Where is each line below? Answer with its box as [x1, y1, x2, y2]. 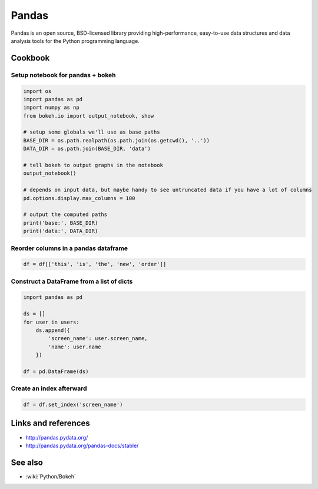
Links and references [11, 418, 91, 428]
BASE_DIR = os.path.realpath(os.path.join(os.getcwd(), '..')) [23, 137, 210, 144]
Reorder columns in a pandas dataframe [11, 244, 128, 252]
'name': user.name [48, 343, 101, 350]
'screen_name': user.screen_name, [48, 335, 148, 342]
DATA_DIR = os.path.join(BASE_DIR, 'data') [23, 145, 151, 152]
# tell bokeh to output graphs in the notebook [23, 162, 163, 169]
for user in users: [23, 318, 79, 325]
